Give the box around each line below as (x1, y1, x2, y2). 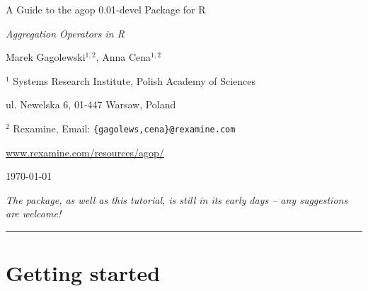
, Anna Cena (96, 50, 151, 64)
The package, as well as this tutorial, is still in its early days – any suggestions (6, 192, 348, 207)
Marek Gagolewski (6, 50, 86, 64)
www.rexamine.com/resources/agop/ (6, 144, 164, 159)
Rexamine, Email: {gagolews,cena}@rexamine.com (13, 120, 236, 135)
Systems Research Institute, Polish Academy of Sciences (13, 73, 256, 88)
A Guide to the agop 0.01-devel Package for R (6, 2, 206, 16)
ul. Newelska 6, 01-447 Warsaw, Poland (6, 97, 176, 112)
